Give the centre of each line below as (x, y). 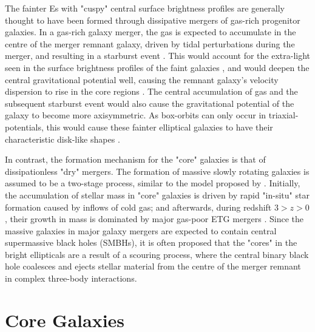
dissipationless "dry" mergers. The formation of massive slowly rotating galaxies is (157, 171)
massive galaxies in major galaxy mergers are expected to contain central (141, 230)
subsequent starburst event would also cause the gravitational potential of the (150, 103)
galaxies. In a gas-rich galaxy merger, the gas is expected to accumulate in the (151, 32)
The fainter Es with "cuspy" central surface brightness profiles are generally (145, 8)
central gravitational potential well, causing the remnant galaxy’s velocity (142, 79)
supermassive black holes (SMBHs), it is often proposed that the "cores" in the (151, 242)
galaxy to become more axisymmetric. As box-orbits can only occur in (136, 115)
